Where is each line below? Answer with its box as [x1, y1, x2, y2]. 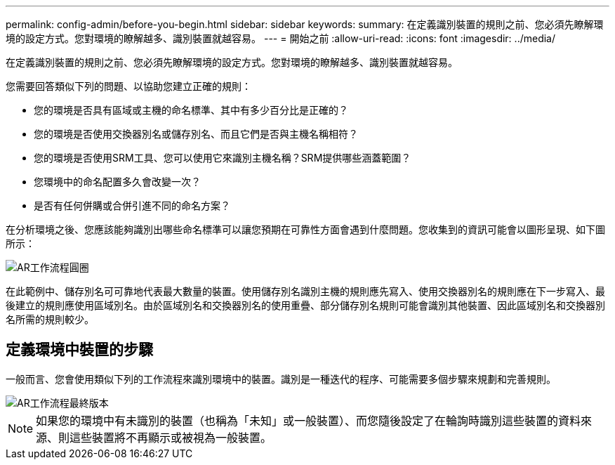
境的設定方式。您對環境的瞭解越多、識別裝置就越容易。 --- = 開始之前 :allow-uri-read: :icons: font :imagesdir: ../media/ [6, 32, 556, 44]
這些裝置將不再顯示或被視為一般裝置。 [70, 430, 272, 445]
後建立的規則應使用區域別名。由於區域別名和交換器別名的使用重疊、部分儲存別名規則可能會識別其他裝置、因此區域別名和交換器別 [6, 299, 605, 311]
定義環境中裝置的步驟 [6, 341, 153, 359]
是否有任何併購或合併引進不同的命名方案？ [34, 199, 230, 211]
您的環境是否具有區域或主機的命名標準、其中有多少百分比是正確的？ [34, 104, 348, 116]
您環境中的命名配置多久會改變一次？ [34, 176, 201, 188]
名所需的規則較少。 [6, 313, 94, 325]
